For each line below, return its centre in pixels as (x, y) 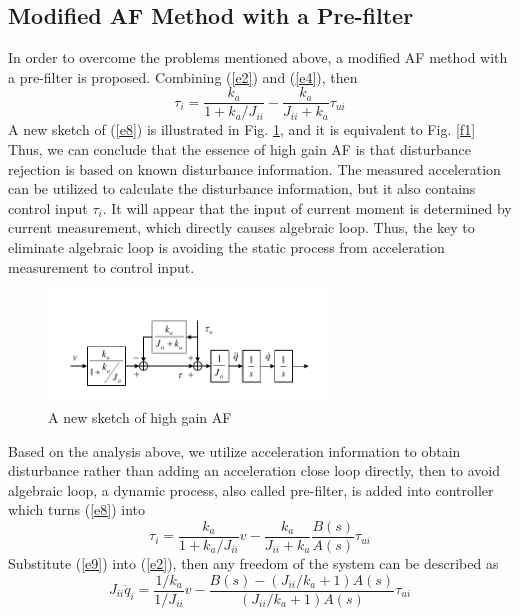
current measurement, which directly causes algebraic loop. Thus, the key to (241, 227)
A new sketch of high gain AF (140, 416)
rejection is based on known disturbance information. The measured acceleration (254, 168)
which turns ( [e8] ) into (77, 509)
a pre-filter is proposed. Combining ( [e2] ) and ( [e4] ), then (183, 76)
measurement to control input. (101, 266)
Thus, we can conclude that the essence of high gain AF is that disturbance (239, 149)
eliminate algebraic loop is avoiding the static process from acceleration (226, 247)
